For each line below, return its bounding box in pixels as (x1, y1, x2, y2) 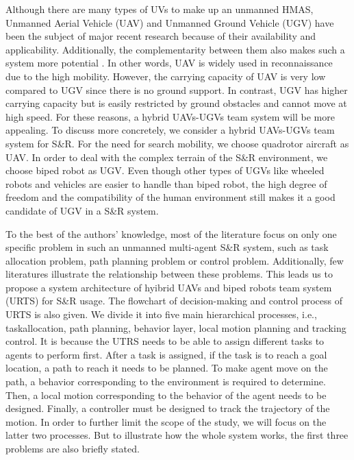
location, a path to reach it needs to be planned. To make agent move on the (5, 361, 328, 375)
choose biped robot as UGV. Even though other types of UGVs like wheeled (5, 163, 325, 178)
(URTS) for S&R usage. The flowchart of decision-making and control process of (5, 293, 343, 308)
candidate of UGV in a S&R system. (5, 203, 159, 217)
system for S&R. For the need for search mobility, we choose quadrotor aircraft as (5, 136, 349, 150)
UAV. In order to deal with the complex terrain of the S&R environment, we (5, 149, 328, 164)
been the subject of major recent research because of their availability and (5, 29, 316, 43)
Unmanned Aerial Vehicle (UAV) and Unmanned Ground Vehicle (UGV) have (5, 15, 334, 29)
